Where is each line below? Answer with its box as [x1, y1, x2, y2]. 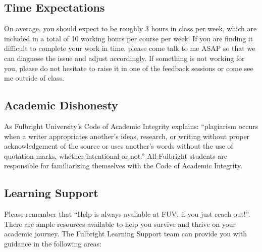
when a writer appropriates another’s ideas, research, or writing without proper [4, 131, 250, 141]
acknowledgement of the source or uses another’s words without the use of [4, 141, 233, 151]
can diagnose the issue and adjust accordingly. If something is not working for [4, 52, 245, 63]
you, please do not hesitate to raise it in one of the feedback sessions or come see [4, 62, 253, 73]
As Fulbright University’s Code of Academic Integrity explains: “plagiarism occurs [4, 120, 258, 131]
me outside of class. [4, 73, 64, 83]
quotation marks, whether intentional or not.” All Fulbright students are [4, 150, 228, 161]
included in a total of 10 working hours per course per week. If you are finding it [4, 33, 253, 43]
